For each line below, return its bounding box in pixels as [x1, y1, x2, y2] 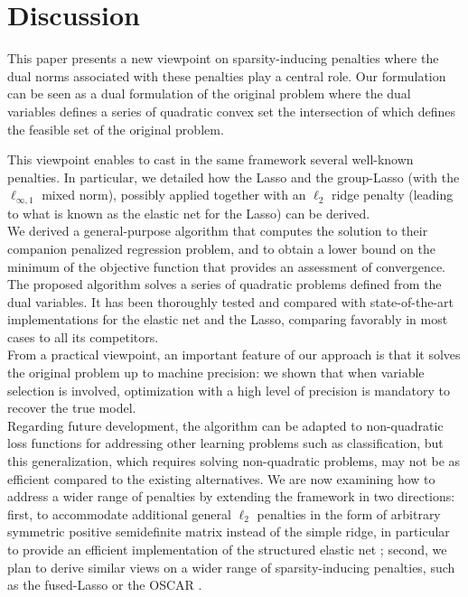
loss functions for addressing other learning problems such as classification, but [7, 434, 444, 452]
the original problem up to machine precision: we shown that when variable [7, 363, 425, 382]
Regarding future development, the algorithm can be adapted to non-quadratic [7, 415, 444, 434]
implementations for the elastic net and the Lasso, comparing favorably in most [7, 310, 448, 329]
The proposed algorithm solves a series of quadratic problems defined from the [7, 275, 442, 294]
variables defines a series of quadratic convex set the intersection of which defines [7, 101, 456, 120]
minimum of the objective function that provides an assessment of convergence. [7, 257, 445, 275]
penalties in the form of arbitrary [257, 504, 441, 523]
